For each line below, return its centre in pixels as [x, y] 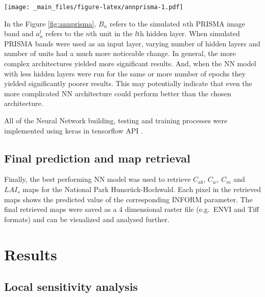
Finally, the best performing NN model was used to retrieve [98, 179]
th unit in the [111, 33]
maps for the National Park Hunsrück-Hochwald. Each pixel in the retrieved [142, 189]
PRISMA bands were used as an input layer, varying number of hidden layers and [132, 43]
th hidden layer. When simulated [188, 33]
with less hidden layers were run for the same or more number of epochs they [125, 73]
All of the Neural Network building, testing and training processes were [116, 120]
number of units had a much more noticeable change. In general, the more [120, 53]
